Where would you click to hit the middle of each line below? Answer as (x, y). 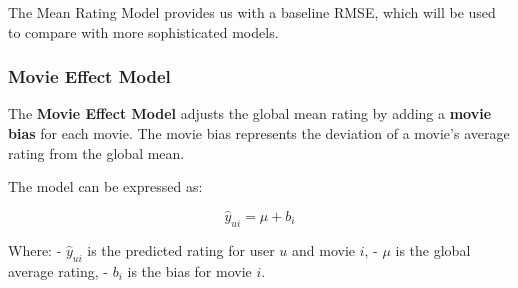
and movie (324, 249)
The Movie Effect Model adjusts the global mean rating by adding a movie (250, 113)
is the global (433, 249)
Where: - (35, 249)
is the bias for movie (189, 270)
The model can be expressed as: (105, 186)
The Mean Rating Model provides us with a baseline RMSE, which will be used (252, 12)
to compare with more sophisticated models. (143, 31)
